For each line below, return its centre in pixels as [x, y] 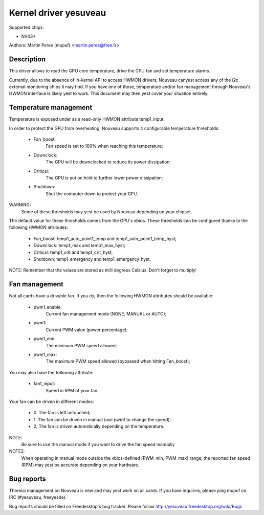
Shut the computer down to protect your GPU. [92, 194]
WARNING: [20, 205]
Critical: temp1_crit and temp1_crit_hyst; [73, 252]
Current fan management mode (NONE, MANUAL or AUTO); [106, 314]
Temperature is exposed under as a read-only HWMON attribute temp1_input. [87, 119]
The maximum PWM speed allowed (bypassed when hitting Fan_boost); [118, 361]
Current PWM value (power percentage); [87, 330]
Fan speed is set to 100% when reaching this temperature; [104, 146]
